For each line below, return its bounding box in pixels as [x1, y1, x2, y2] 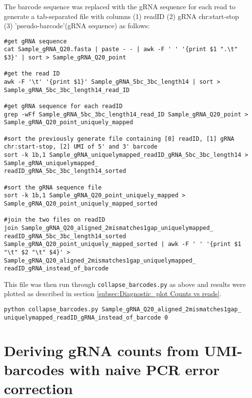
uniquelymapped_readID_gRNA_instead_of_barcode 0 [4, 314, 168, 321]
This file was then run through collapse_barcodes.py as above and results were [4, 279, 246, 289]
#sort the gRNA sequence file [4, 184, 102, 191]
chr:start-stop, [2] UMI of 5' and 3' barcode [4, 143, 157, 151]
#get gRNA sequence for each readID [4, 103, 123, 110]
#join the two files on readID [4, 216, 105, 224]
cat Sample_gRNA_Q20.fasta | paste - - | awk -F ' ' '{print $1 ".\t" [4, 46, 238, 53]
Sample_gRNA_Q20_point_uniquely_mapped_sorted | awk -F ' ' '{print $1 [4, 241, 241, 248]
